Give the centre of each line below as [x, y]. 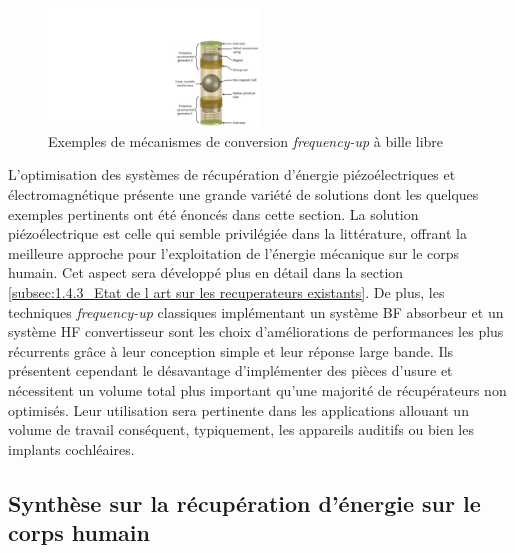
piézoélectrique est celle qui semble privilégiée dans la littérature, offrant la [237, 233]
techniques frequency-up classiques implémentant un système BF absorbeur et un [256, 311]
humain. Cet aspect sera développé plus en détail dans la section [206, 272]
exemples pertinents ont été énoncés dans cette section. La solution [213, 213]
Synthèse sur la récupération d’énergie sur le [244, 502]
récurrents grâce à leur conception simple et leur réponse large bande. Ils [231, 350]
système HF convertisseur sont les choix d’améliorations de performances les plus [256, 331]
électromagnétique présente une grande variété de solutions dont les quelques [243, 194]
